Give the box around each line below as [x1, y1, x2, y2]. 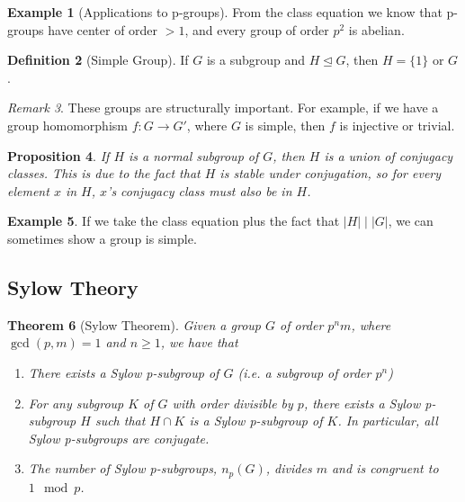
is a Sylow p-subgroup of [189, 411, 323, 430]
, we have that [160, 333, 238, 352]
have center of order [48, 20, 158, 39]
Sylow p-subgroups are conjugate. [28, 428, 210, 447]
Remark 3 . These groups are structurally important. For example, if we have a [7, 98, 439, 117]
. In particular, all [337, 411, 438, 430]
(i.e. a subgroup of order [237, 363, 371, 381]
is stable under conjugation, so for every [219, 164, 442, 183]
